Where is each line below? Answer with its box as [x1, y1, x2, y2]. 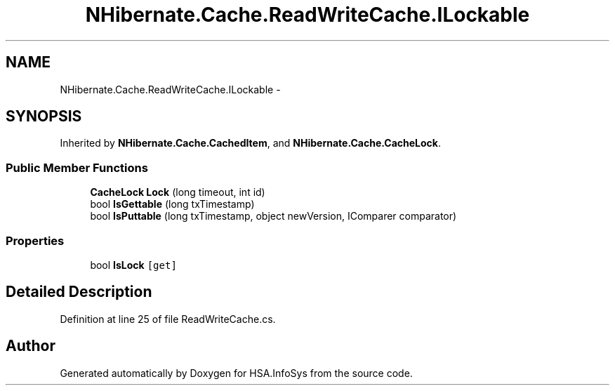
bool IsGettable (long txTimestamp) [90, 198, 255, 211]
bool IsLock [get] [90, 258, 177, 271]
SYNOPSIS [6, 107, 82, 126]
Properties [6, 233, 65, 248]
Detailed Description [6, 283, 152, 301]
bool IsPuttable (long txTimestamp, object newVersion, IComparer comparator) [90, 210, 457, 223]
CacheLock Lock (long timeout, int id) [90, 186, 265, 199]
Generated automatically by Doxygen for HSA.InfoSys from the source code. [60, 366, 413, 379]
